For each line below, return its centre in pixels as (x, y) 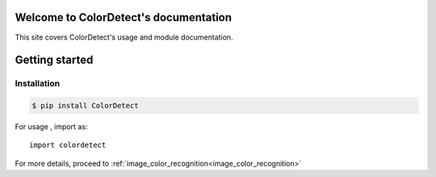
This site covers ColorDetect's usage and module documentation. (124, 37)
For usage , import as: (51, 127)
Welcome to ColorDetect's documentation (124, 17)
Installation (38, 83)
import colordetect (68, 145)
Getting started (54, 60)
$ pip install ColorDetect (85, 106)
